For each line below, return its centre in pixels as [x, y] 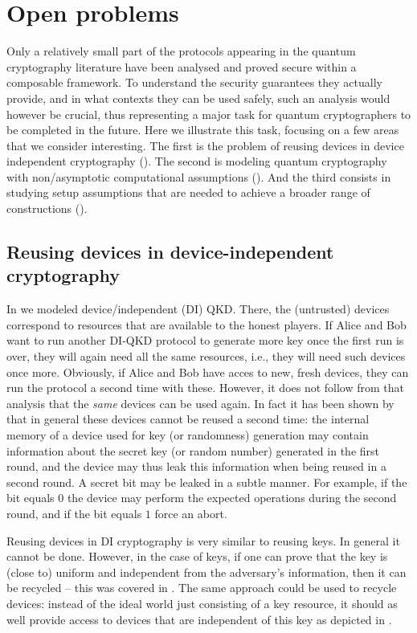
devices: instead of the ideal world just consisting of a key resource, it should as [202, 603]
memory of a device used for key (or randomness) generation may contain [188, 435]
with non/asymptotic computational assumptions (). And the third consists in [199, 176]
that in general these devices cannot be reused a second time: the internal [188, 419]
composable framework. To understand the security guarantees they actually [194, 82]
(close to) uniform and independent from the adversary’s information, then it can [206, 572]
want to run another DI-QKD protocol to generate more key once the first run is [205, 340]
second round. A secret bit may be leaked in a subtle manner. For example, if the [207, 482]
